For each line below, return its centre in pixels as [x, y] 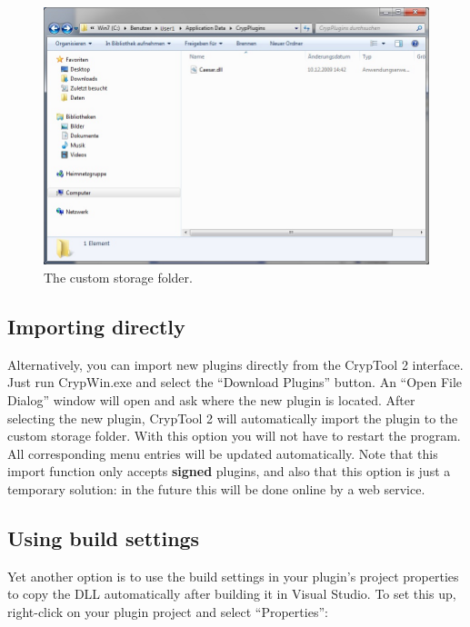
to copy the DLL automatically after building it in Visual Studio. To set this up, [232, 594]
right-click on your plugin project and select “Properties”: [168, 611]
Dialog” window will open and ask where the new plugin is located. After [211, 399]
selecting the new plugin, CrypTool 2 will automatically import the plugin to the [233, 418]
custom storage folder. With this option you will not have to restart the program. [234, 436]
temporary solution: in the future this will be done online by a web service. [216, 488]
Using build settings [104, 537]
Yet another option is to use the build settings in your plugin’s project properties [233, 576]
